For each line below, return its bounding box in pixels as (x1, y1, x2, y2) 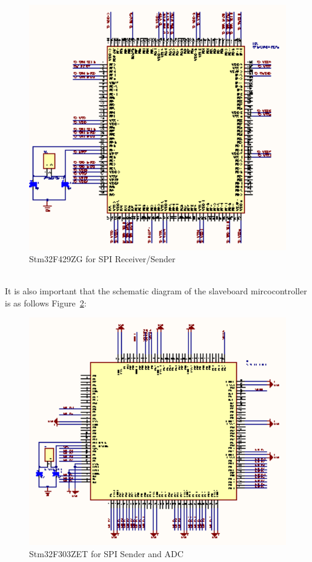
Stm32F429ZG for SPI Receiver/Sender (29, 252, 176, 265)
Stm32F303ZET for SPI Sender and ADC (29, 547, 184, 560)
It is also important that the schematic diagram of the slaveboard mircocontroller (5, 285, 307, 297)
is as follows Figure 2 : (5, 296, 87, 309)
